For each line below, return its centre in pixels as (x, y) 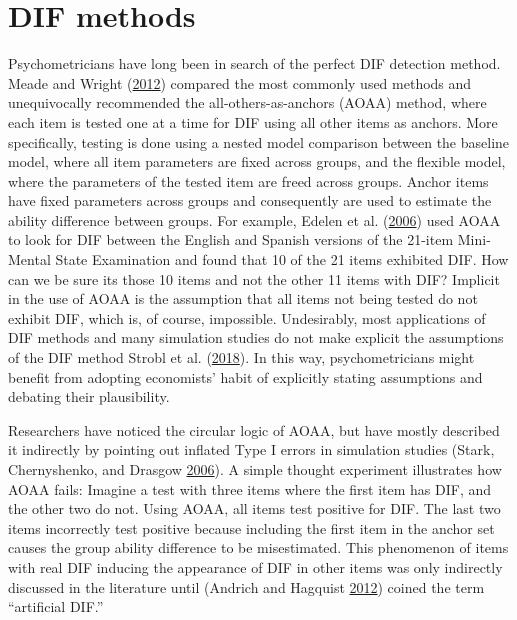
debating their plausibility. (89, 396)
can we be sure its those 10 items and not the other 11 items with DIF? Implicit (254, 278)
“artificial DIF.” (56, 606)
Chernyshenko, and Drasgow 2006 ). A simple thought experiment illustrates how (255, 469)
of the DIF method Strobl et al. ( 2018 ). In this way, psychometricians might (241, 357)
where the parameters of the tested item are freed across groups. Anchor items (248, 180)
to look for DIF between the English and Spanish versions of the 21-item (231, 239)
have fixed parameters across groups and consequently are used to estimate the (250, 200)
